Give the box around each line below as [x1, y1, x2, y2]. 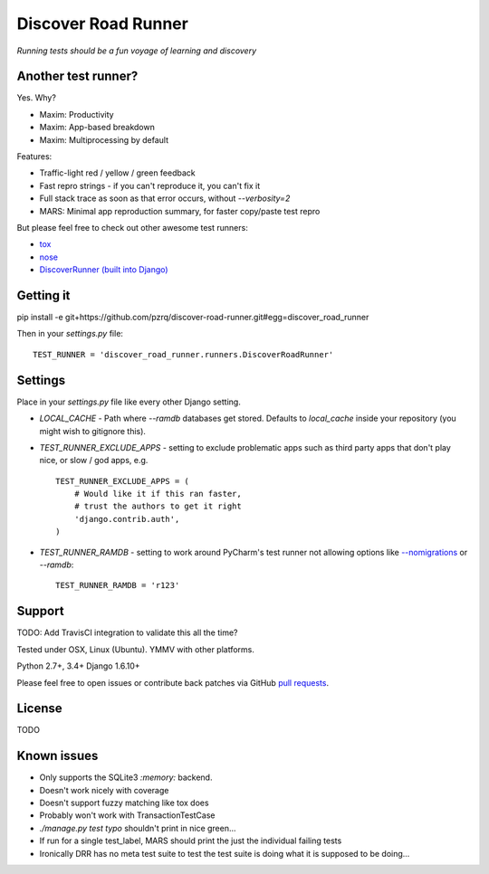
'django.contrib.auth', [73, 514, 180, 524]
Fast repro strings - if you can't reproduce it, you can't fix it [39, 180, 261, 191]
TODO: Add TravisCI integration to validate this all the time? [16, 627, 239, 638]
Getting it [16, 288, 71, 303]
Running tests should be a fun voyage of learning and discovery [16, 45, 257, 56]
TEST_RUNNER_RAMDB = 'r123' [55, 580, 180, 591]
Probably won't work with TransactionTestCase [39, 810, 216, 821]
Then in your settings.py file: [16, 328, 124, 339]
